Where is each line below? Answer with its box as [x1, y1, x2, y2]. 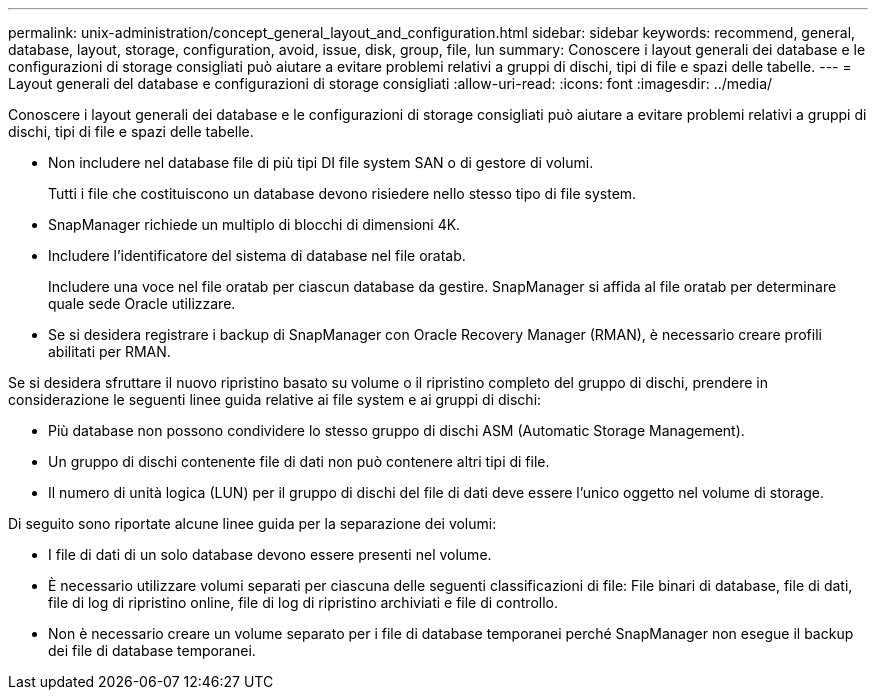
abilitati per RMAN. [48, 343, 171, 360]
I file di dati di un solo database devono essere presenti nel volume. [48, 546, 492, 563]
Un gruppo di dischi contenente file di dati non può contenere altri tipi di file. [48, 453, 550, 470]
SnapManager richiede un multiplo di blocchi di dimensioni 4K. [48, 216, 461, 233]
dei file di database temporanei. [48, 642, 256, 659]
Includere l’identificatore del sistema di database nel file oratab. [48, 247, 466, 264]
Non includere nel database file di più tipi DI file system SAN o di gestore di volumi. [48, 154, 594, 171]
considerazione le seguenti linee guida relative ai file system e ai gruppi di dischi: [8, 391, 542, 408]
